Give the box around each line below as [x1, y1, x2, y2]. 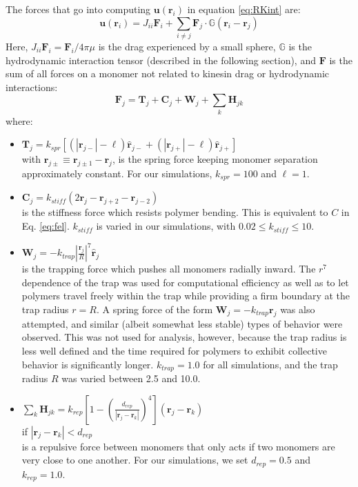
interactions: [6, 79, 58, 94]
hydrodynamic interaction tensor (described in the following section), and [6, 52, 316, 67]
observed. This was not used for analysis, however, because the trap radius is [21, 330, 347, 344]
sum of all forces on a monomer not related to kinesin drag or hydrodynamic [6, 66, 330, 81]
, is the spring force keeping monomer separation [112, 152, 318, 166]
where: [6, 113, 33, 128]
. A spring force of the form [96, 301, 213, 316]
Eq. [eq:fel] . [21, 219, 70, 233]
